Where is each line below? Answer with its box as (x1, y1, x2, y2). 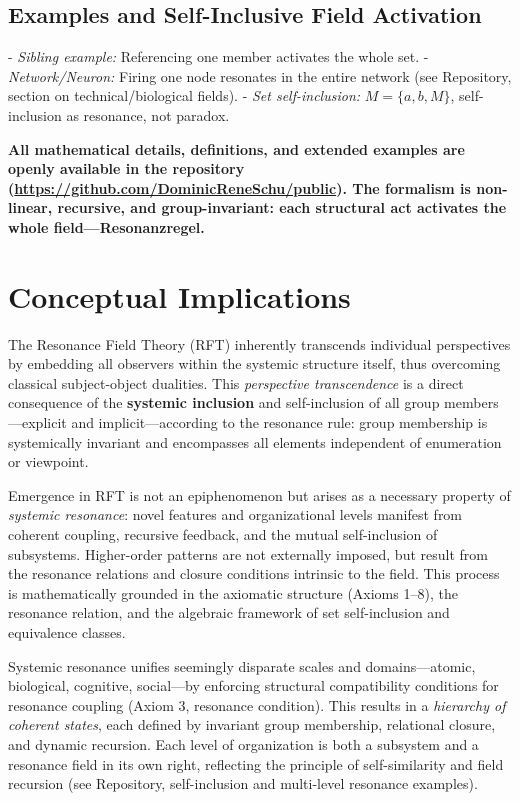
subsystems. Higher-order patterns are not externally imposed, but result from (8, 543, 488, 564)
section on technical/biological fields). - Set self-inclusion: (8, 85, 361, 106)
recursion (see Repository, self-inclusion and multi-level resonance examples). (8, 773, 478, 794)
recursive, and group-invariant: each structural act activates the (57, 197, 507, 218)
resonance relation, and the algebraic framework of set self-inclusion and (8, 602, 450, 623)
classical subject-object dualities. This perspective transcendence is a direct (8, 372, 464, 393)
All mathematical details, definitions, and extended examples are (8, 138, 465, 159)
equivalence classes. (8, 621, 126, 642)
